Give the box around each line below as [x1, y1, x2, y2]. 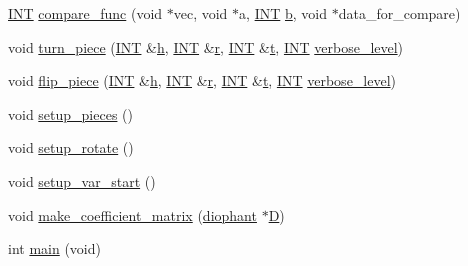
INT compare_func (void [8, 3, 163, 23]
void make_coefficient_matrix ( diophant [8, 204, 257, 225]
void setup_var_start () [8, 170, 156, 191]
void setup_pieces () [8, 103, 133, 124]
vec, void [173, 3, 228, 23]
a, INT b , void [239, 3, 327, 23]
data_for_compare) [338, 3, 461, 23]
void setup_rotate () [8, 137, 134, 158]
